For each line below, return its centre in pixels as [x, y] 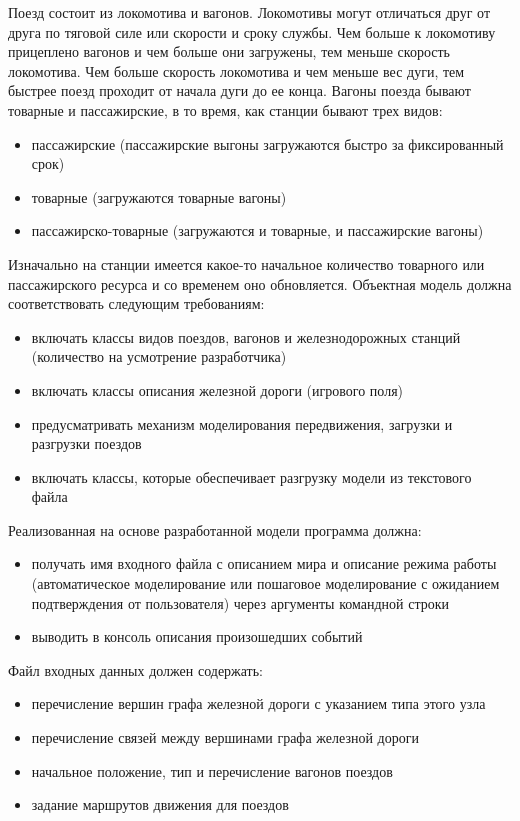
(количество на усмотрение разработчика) [159, 356]
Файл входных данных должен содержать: [136, 669]
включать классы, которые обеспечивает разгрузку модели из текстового [251, 476]
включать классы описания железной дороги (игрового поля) [217, 389]
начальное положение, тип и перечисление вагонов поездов [212, 770]
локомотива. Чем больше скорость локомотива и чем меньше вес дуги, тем [236, 70]
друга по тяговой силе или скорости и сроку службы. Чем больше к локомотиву [252, 31]
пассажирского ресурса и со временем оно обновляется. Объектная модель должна [260, 283]
